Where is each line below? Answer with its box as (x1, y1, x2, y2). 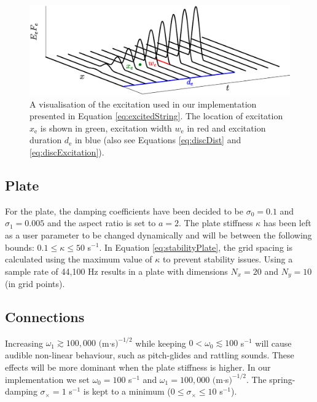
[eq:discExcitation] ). (29, 145, 104, 158)
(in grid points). (5, 277, 65, 290)
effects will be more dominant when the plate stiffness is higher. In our (5, 360, 271, 373)
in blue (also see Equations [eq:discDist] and (74, 133, 241, 146)
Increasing (5, 336, 43, 349)
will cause (255, 336, 292, 349)
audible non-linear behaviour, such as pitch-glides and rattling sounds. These (5, 349, 294, 361)
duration (29, 133, 62, 146)
